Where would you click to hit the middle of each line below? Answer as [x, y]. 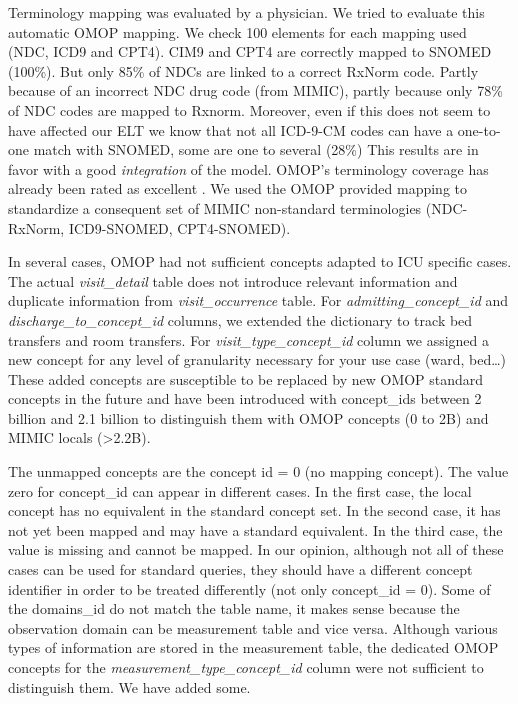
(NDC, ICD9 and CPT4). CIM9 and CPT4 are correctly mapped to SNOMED [250, 51]
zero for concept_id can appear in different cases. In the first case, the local [240, 490]
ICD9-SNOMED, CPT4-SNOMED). [179, 227]
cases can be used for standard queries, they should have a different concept [240, 569]
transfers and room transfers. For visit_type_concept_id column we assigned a [249, 339]
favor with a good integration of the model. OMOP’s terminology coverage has [248, 168]
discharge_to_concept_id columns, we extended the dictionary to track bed [240, 319]
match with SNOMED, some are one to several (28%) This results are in [256, 149]
